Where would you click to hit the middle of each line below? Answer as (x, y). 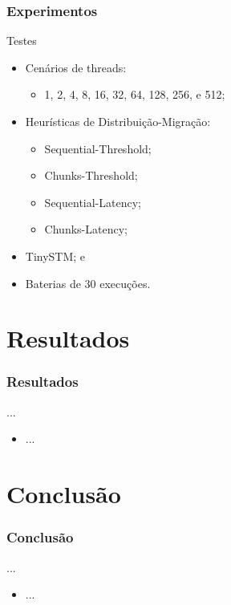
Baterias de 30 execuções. (88, 283)
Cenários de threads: (76, 67)
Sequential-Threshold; (98, 148)
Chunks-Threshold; (91, 175)
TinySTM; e (55, 256)
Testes (22, 41)
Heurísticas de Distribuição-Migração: (118, 121)
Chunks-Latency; (86, 229)
